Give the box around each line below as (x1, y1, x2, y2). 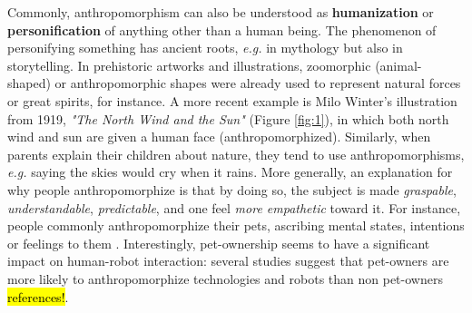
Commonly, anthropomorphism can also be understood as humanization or (7, 3, 434, 21)
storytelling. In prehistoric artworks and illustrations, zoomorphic (7, 55, 371, 74)
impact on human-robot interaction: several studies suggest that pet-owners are (7, 251, 449, 270)
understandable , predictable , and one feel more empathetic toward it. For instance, (7, 198, 461, 217)
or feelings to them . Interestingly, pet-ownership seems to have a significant (7, 233, 430, 252)
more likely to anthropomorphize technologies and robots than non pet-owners (7, 269, 443, 288)
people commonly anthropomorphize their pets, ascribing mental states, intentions (7, 216, 465, 235)
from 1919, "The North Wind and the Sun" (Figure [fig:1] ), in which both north (7, 109, 449, 128)
